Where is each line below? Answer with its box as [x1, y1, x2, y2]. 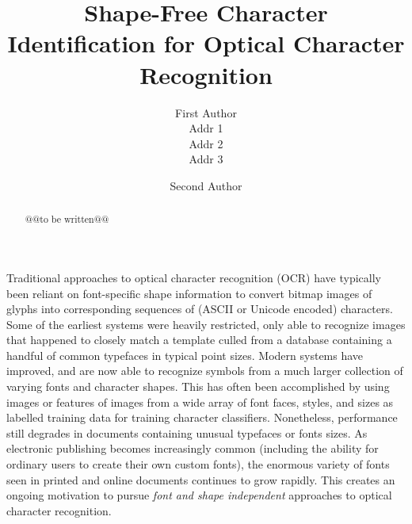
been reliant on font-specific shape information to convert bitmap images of [6, 285, 372, 301]
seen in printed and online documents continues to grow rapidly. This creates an [6, 471, 395, 488]
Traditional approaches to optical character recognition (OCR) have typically [6, 269, 381, 285]
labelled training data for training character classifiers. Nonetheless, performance [6, 409, 398, 426]
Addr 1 [189, 120, 223, 136]
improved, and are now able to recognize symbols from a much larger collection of [6, 362, 403, 379]
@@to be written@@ [25, 212, 109, 226]
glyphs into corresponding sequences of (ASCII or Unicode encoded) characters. [6, 300, 393, 317]
